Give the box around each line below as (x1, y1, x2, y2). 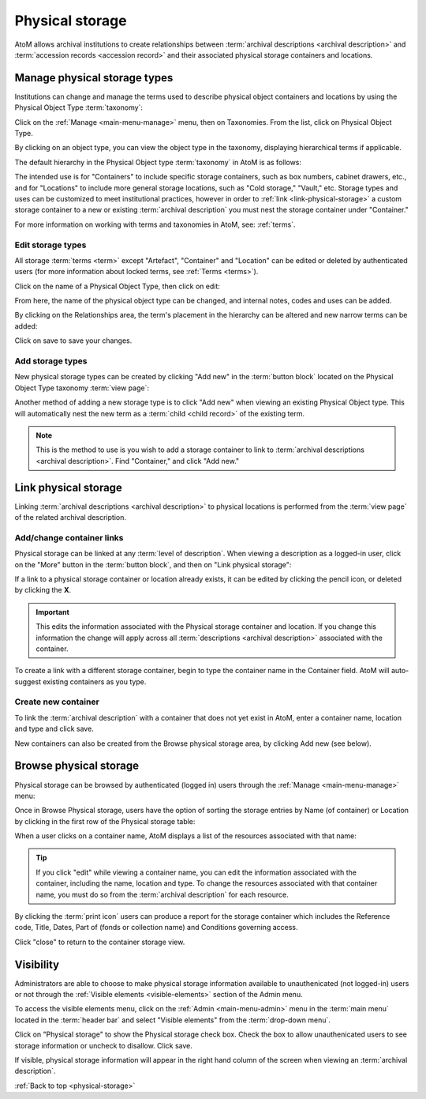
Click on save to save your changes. (14, 336, 133, 345)
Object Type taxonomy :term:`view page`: (14, 383, 150, 393)
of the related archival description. (14, 513, 126, 522)
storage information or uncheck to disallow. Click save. (14, 1041, 193, 1050)
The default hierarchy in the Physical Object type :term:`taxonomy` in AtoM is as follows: (14, 157, 302, 167)
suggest (14, 676, 41, 687)
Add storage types (14, 356, 88, 367)
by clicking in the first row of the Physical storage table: (14, 816, 196, 826)
